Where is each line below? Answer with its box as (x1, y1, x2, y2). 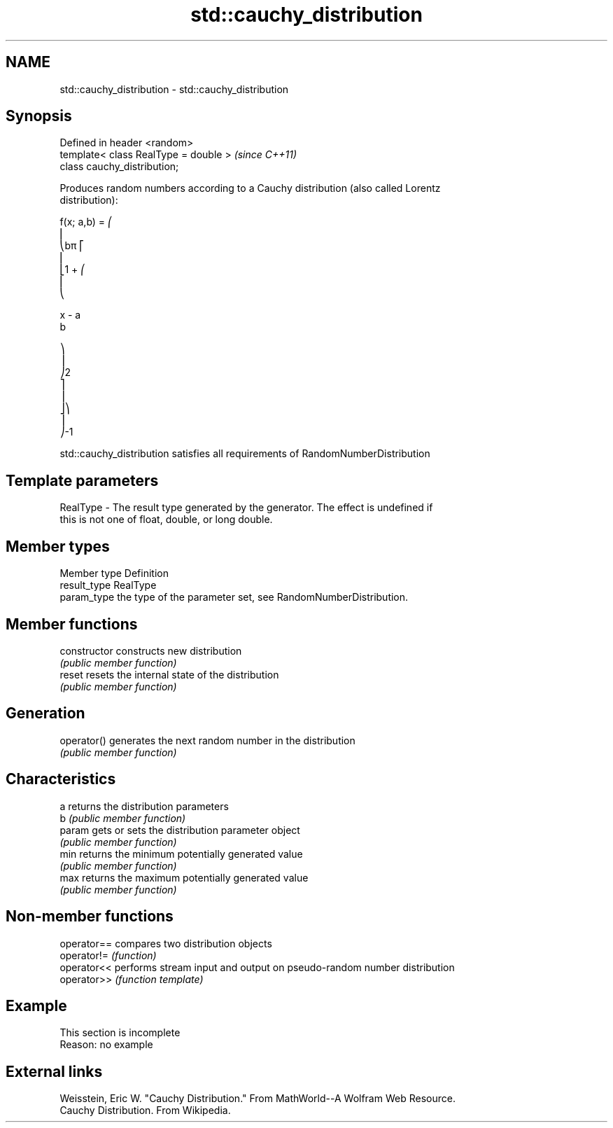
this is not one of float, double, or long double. (59, 513, 273, 526)
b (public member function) (59, 812, 186, 824)
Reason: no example (59, 1038, 153, 1051)
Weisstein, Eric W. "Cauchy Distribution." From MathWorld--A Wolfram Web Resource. (59, 1092, 456, 1105)
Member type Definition (59, 567, 169, 580)
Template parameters (6, 471, 159, 489)
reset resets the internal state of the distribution (59, 668, 279, 681)
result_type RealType (59, 579, 157, 592)
